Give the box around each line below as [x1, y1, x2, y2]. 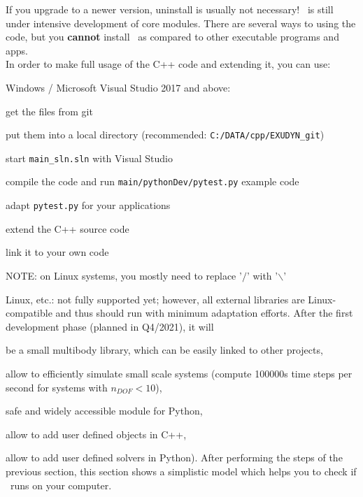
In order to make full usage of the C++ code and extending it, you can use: [6, 57, 331, 71]
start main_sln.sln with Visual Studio [6, 150, 173, 165]
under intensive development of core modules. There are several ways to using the [6, 15, 356, 30]
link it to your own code [6, 245, 109, 259]
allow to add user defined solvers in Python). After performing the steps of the [6, 450, 343, 465]
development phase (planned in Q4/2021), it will [6, 319, 214, 333]
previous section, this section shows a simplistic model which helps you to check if [6, 463, 357, 478]
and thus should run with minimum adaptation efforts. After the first [55, 305, 353, 320]
